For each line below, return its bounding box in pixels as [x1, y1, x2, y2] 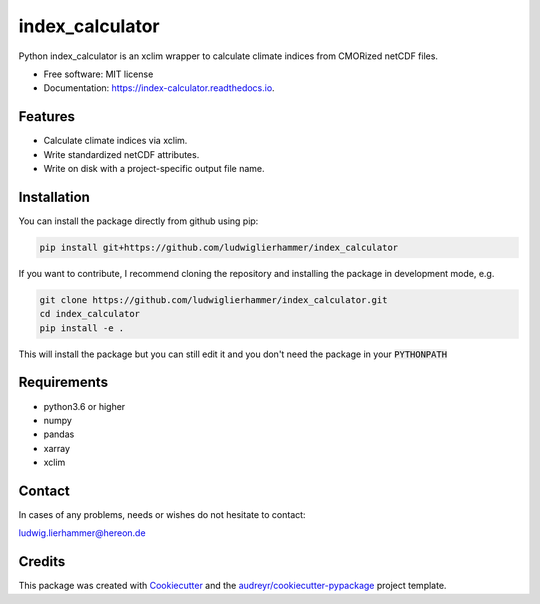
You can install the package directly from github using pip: [18, 215, 259, 227]
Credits [18, 553, 66, 570]
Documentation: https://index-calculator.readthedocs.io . [43, 82, 275, 94]
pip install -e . [39, 322, 125, 334]
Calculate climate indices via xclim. [43, 135, 188, 147]
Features [18, 108, 75, 125]
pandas [43, 428, 75, 440]
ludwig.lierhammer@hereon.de [18, 527, 146, 539]
